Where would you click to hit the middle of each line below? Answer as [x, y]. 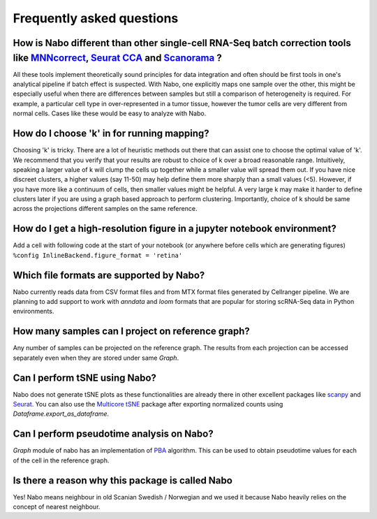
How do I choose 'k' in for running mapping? [111, 134]
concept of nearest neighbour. [57, 507]
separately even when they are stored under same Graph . [96, 358]
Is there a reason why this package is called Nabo [123, 480]
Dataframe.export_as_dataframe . [61, 414]
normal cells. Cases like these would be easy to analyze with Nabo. [110, 114]
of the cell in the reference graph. [61, 460]
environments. [34, 312]
